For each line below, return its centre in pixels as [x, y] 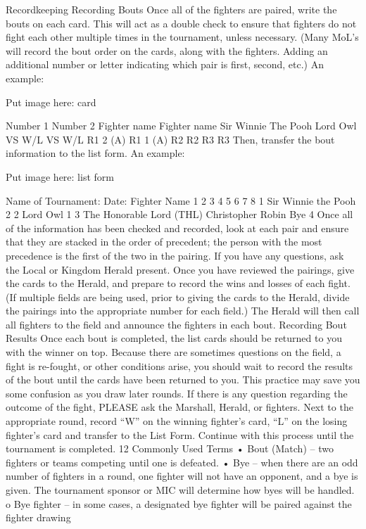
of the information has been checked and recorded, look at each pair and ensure [177, 228]
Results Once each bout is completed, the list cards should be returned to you [174, 338]
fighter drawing [38, 517]
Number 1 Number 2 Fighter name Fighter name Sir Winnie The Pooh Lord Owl [181, 126]
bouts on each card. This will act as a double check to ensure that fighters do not [181, 23]
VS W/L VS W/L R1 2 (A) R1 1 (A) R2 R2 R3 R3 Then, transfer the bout [170, 139]
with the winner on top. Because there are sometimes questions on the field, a [173, 352]
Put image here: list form [60, 176]
